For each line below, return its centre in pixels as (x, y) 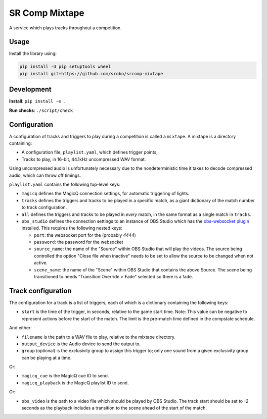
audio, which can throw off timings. (45, 175)
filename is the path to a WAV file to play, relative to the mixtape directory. (98, 337)
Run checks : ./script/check (41, 110)
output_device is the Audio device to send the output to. (81, 344)
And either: (21, 328)
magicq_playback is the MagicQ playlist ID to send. (75, 383)
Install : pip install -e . (38, 101)
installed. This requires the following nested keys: (72, 228)
